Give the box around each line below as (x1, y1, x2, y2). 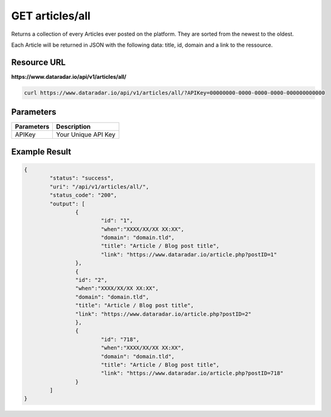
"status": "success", (49, 175, 114, 182)
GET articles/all (11, 9, 91, 22)
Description (56, 122, 91, 131)
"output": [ (49, 200, 85, 207)
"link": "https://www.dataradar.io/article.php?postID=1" (100, 251, 278, 258)
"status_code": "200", (49, 192, 118, 199)
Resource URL (11, 57, 66, 67)
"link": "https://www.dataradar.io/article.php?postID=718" (100, 370, 284, 377)
